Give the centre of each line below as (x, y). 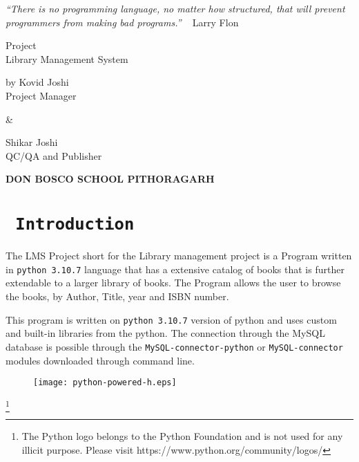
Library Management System (67, 58)
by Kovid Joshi (37, 82)
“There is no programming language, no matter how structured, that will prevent (175, 8)
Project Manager (41, 95)
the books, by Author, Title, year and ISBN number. (117, 296)
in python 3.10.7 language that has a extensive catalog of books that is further (175, 269)
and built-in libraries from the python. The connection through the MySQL (165, 333)
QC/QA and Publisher (54, 155)
